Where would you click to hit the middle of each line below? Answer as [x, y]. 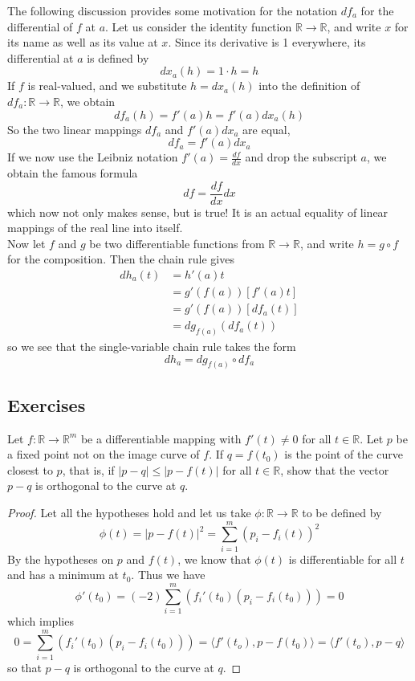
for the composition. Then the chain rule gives [121, 259]
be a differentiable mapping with [161, 438]
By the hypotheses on [61, 559]
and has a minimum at [63, 575]
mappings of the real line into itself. [95, 228]
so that [24, 667]
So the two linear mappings [75, 129]
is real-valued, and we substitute [107, 86]
